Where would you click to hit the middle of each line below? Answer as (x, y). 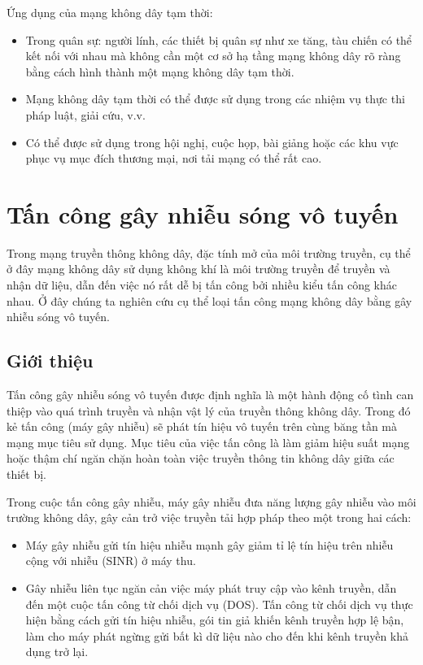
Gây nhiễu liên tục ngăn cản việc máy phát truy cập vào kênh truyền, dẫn (211, 587)
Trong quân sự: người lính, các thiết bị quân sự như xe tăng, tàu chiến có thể (219, 39)
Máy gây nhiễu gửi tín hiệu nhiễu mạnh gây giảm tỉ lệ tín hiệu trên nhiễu (209, 544)
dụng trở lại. (57, 652)
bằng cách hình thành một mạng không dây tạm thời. (160, 71)
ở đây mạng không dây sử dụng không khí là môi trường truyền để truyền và (198, 269)
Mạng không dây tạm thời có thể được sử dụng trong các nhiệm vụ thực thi (215, 99)
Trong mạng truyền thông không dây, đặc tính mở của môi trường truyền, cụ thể (209, 252)
